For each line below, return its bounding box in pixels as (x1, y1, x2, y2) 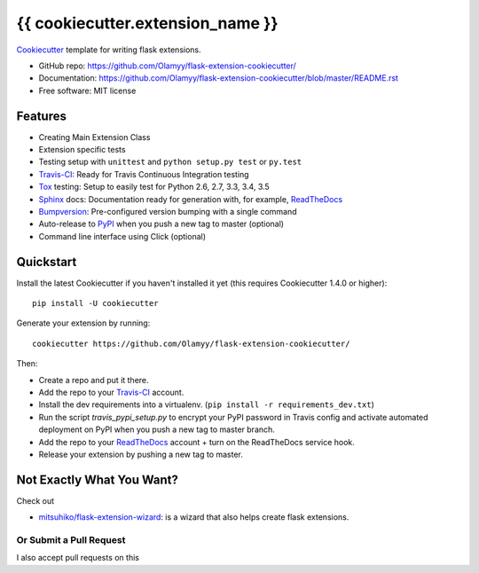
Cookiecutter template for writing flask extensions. (16, 44, 201, 55)
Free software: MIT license (38, 85, 137, 96)
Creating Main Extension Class (38, 131, 151, 142)
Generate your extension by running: (16, 318, 151, 328)
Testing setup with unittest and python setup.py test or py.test (38, 156, 302, 168)
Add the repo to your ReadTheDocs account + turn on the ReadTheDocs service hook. (38, 436, 355, 447)
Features (16, 108, 67, 123)
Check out (16, 495, 55, 506)
